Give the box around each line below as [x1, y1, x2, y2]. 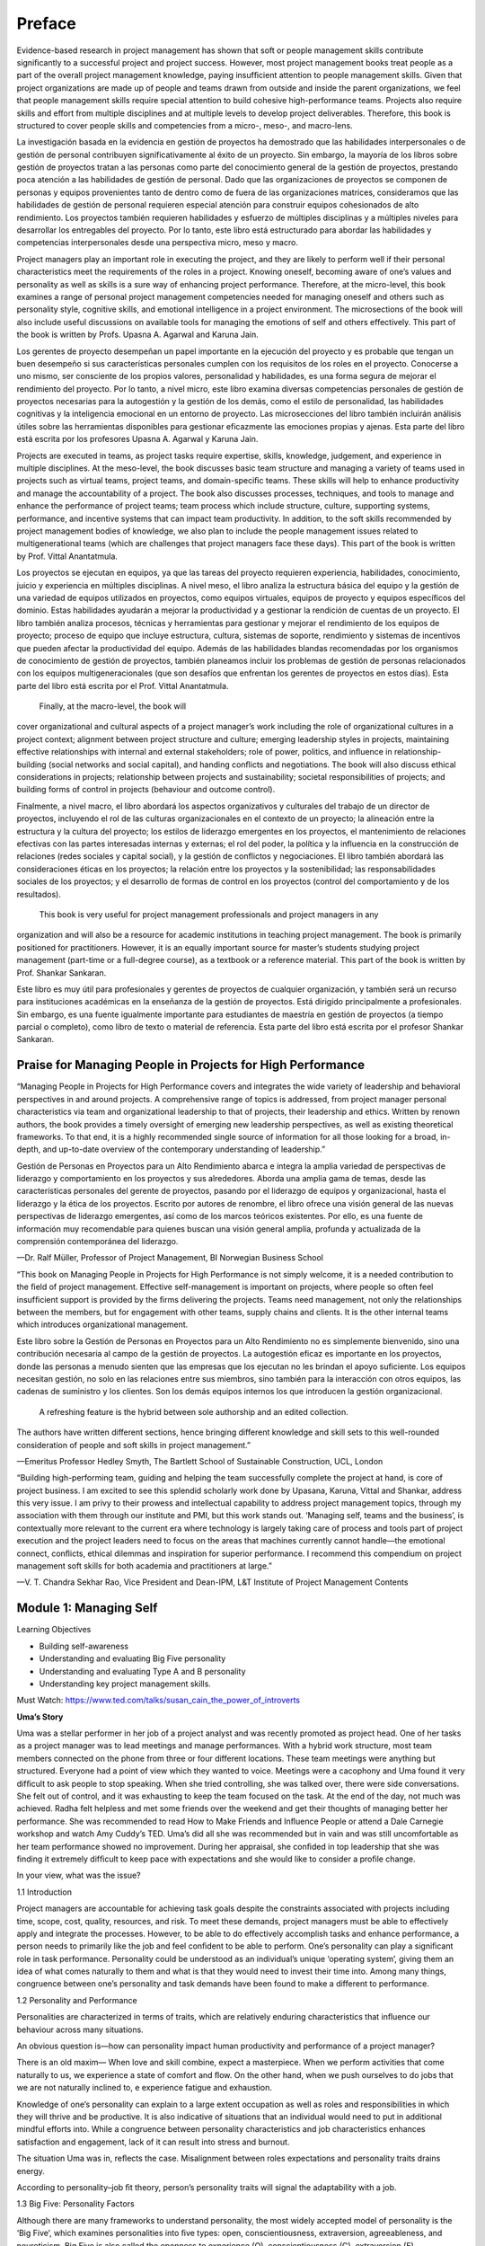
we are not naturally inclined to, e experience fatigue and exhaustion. [16, 2082, 273, 2093]
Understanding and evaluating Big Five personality [39, 1653, 226, 1664]
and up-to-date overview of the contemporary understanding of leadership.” [42, 1144, 326, 1154]
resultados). [16, 889, 62, 899]
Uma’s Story [16, 1711, 64, 1722]
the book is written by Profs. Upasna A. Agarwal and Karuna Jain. [16, 329, 260, 340]
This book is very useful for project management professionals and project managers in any [39, 908, 379, 920]
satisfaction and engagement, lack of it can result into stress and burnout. [16, 2136, 290, 2147]
